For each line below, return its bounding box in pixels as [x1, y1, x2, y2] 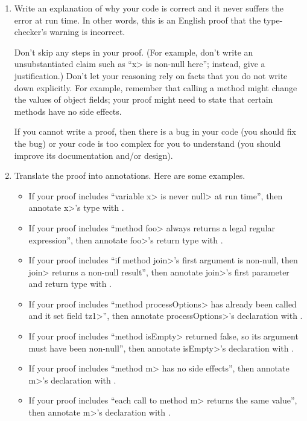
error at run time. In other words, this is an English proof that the [14, 13, 261, 26]
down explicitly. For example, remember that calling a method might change [14, 81, 297, 94]
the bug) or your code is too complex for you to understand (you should [14, 137, 281, 149]
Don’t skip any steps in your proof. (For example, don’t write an [14, 45, 253, 58]
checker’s [14, 25, 47, 38]
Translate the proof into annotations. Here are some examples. [14, 169, 245, 182]
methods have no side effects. [14, 104, 122, 117]
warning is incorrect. [49, 25, 125, 38]
